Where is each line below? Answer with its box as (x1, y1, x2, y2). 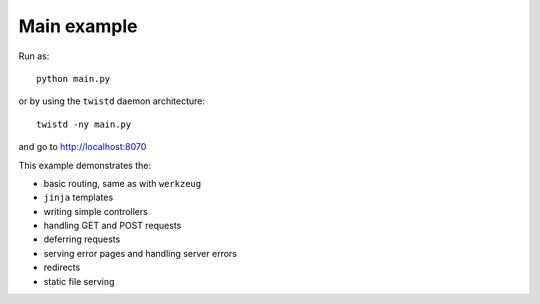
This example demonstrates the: (18, 159, 152, 171)
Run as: (18, 50, 50, 62)
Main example (18, 15, 139, 37)
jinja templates (43, 191, 114, 204)
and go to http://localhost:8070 (18, 141, 147, 153)
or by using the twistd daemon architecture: (18, 95, 205, 107)
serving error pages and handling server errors (43, 247, 237, 259)
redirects (43, 261, 81, 274)
